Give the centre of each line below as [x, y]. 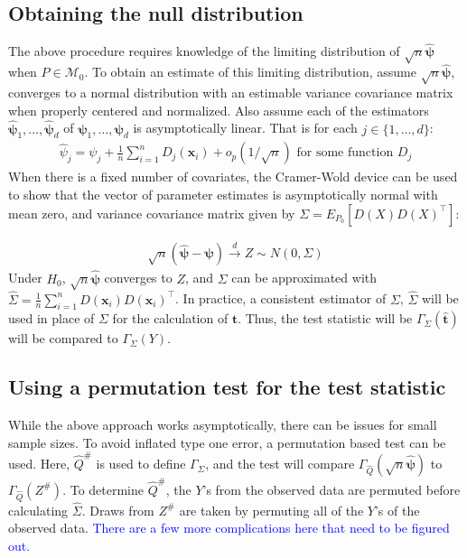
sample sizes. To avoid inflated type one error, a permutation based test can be [227, 442]
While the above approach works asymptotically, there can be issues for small [223, 425]
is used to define [141, 464]
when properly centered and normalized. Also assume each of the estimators [219, 110]
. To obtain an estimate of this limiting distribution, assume [250, 72]
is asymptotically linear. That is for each [245, 128]
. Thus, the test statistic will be [325, 318]
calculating [38, 510]
